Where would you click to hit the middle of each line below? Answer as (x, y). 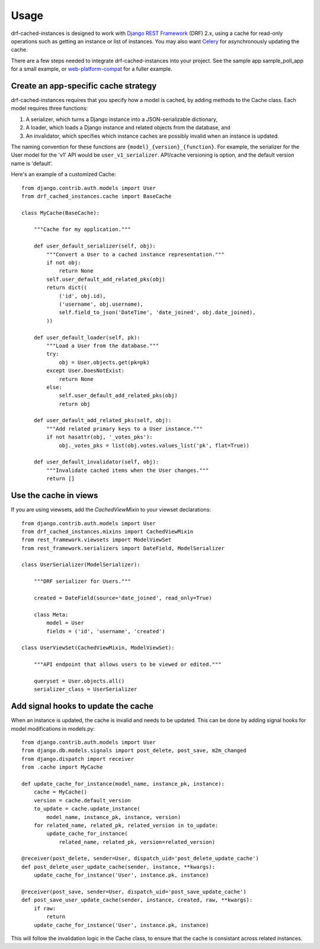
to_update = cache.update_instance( (87, 809)
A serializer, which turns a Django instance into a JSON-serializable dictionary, (121, 119)
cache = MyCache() (60, 792)
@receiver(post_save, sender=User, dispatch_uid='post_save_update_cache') (134, 892)
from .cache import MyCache (62, 767)
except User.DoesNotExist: (86, 371)
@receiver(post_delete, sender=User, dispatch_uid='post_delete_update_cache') (140, 858)
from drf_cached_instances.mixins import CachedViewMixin (108, 531)
